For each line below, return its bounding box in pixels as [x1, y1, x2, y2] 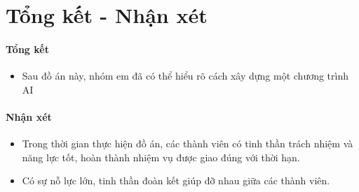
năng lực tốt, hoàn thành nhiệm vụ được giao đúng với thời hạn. [22, 149, 300, 164]
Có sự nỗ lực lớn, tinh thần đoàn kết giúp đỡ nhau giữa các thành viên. [22, 173, 330, 188]
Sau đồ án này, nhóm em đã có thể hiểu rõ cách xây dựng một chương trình [22, 68, 349, 83]
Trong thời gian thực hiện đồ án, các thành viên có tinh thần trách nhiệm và [22, 136, 353, 151]
